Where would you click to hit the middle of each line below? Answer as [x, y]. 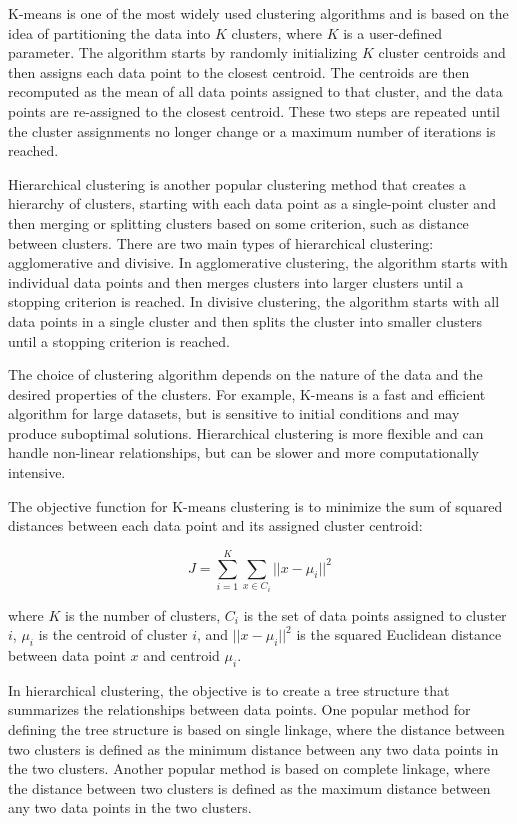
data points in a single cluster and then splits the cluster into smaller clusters [245, 320]
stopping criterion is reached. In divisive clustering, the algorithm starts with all [254, 301]
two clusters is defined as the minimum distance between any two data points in [253, 748]
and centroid [181, 655]
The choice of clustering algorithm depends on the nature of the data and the [245, 374]
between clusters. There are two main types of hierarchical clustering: [221, 242]
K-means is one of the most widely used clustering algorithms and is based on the [258, 13]
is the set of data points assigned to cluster [375, 614]
